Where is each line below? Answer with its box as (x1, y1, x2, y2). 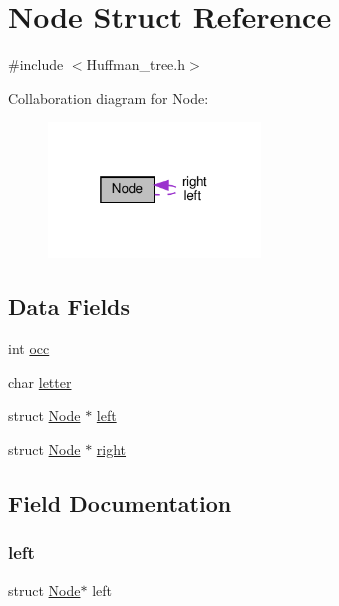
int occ (8, 338, 50, 359)
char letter (8, 371, 72, 392)
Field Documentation (8, 487, 232, 518)
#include (8, 54, 64, 75)
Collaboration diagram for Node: (8, 87, 209, 108)
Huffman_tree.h (86, 54, 185, 75)
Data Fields (8, 291, 131, 322)
